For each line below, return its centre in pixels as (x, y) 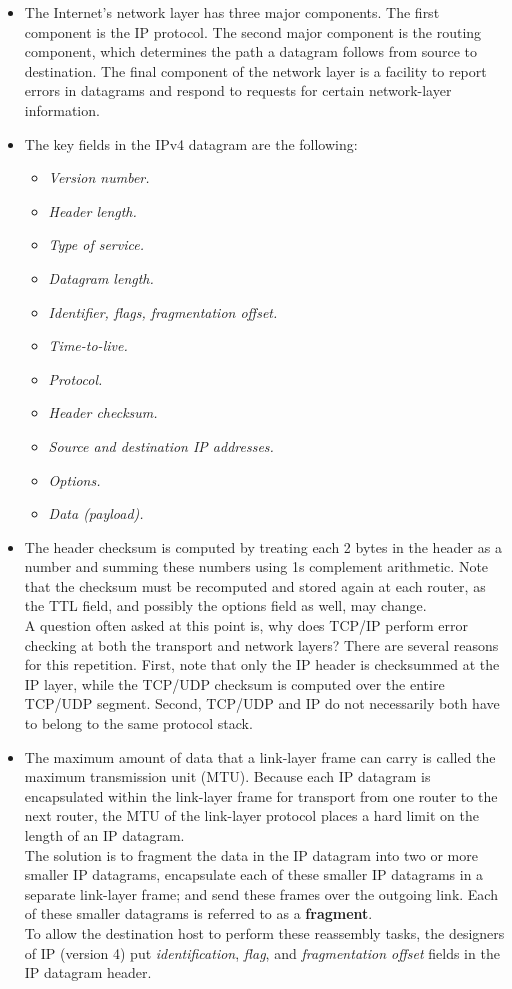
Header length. (92, 210)
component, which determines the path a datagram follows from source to (251, 51)
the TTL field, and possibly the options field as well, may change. (225, 605)
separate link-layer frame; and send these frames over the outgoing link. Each (261, 893)
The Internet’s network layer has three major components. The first (232, 12)
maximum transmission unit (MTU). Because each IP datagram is (227, 776)
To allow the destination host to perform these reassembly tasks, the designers (264, 932)
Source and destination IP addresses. (161, 445)
